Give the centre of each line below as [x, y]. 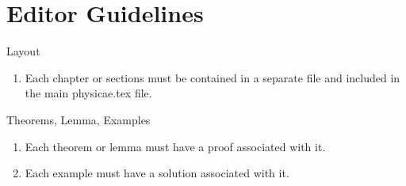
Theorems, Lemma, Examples [79, 119]
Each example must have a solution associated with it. [157, 173]
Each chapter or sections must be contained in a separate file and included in [213, 77]
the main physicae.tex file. [88, 93]
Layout [23, 51]
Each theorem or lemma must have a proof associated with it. [175, 146]
